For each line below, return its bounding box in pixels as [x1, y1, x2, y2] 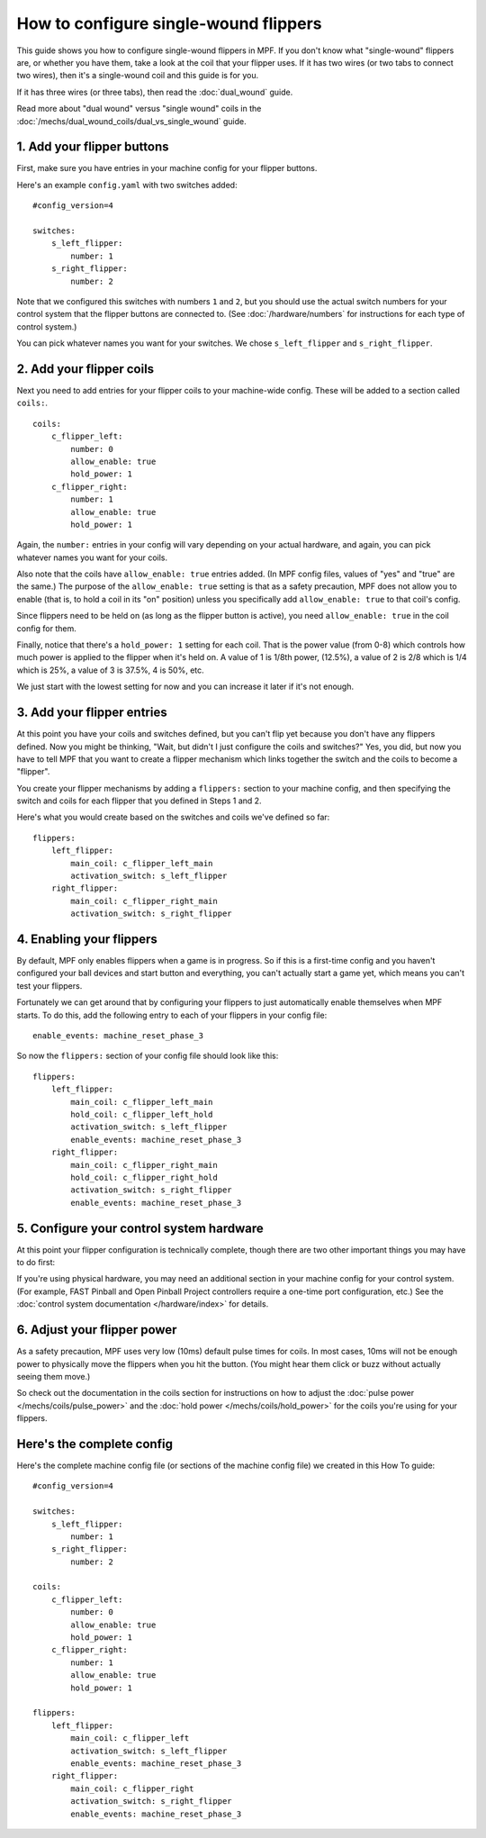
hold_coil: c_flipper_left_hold [70, 1109, 213, 1119]
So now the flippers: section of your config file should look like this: [16, 1050, 279, 1062]
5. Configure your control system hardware [16, 1220, 265, 1236]
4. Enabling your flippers [16, 932, 157, 946]
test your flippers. [16, 980, 83, 991]
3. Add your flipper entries [16, 705, 167, 720]
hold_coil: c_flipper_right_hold [70, 1172, 218, 1182]
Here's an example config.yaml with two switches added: [16, 179, 238, 190]
